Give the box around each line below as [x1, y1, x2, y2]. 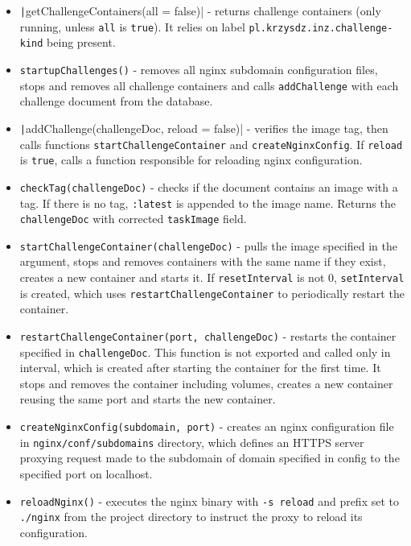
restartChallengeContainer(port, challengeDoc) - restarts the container [19, 327, 397, 344]
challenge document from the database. [19, 93, 213, 110]
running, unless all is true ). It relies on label [19, 18, 245, 35]
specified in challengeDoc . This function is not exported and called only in [19, 343, 391, 360]
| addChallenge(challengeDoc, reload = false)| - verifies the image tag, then [19, 119, 388, 136]
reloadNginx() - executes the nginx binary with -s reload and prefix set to [19, 492, 399, 509]
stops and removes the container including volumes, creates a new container [19, 374, 393, 391]
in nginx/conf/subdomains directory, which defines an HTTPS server [19, 433, 364, 450]
